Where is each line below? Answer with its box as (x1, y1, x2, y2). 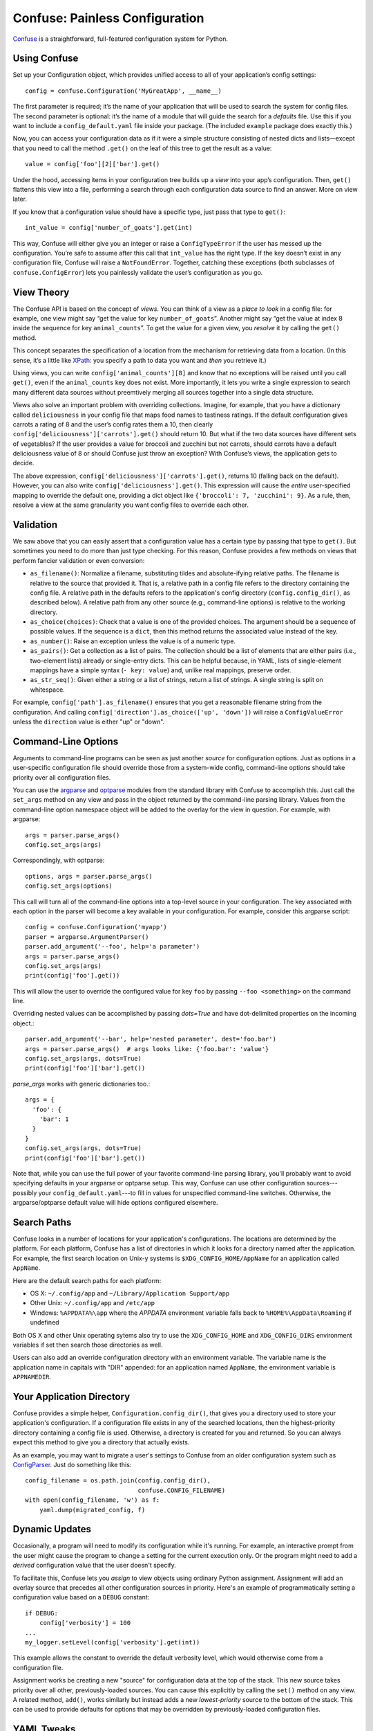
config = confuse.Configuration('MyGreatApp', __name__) (25, 87, 222, 95)
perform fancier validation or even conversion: (12, 556, 145, 564)
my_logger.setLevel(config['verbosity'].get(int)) (25, 1638, 200, 1646)
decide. (12, 459, 35, 467)
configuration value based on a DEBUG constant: (12, 1593, 150, 1602)
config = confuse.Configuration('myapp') (25, 923, 167, 931)
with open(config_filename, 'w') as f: (25, 1496, 160, 1504)
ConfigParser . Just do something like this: (12, 1460, 132, 1469)
